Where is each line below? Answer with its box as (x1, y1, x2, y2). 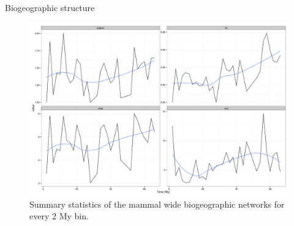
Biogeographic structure (5, 1, 95, 13)
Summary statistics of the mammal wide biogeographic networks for (29, 197, 285, 210)
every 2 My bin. (29, 209, 89, 222)
